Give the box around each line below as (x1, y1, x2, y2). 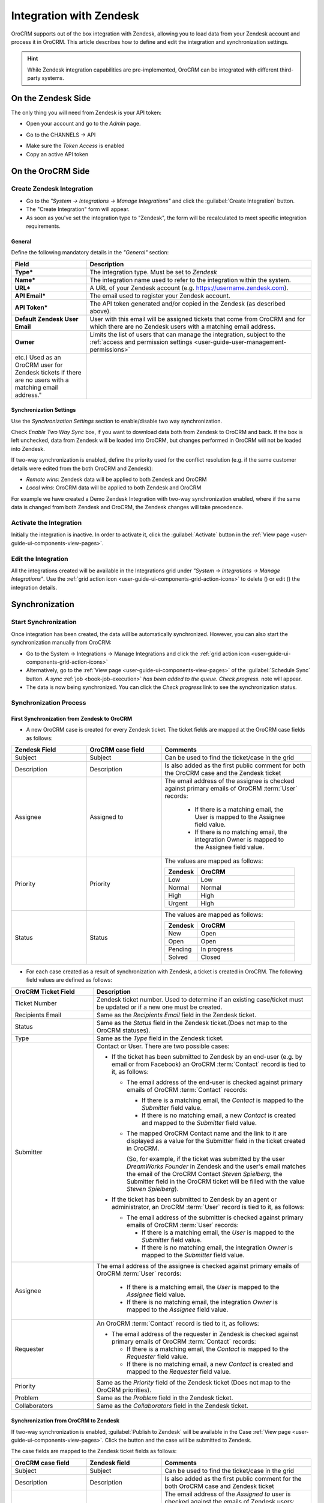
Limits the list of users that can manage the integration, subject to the (89, 330, 286, 338)
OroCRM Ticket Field (14, 987, 75, 996)
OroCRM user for (14, 361, 63, 369)
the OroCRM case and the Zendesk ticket (164, 768, 281, 777)
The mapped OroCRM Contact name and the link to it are (126, 1129, 287, 1137)
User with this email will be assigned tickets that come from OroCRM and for (89, 314, 305, 323)
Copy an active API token (26, 150, 89, 158)
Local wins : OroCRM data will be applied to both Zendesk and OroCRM (26, 484, 202, 491)
